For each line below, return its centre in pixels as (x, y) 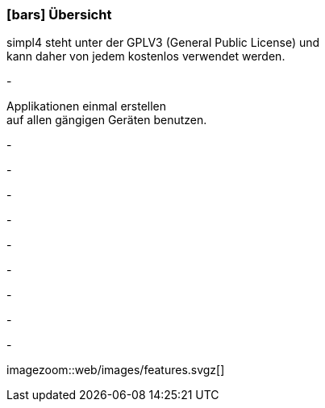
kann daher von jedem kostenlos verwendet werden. (146, 56)
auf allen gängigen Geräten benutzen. (107, 120)
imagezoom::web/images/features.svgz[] (116, 370)
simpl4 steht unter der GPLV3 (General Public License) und (163, 43)
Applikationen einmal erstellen (87, 106)
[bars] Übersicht (59, 15)
